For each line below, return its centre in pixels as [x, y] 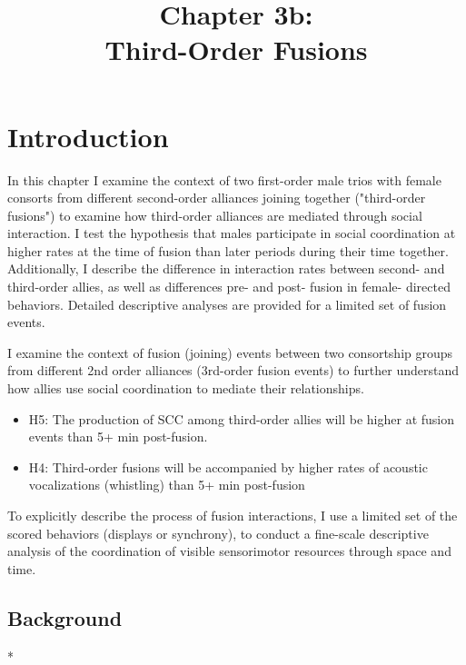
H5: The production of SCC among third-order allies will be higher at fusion [242, 418]
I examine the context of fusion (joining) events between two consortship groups [230, 352]
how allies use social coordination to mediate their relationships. [186, 388]
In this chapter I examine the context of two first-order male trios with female [224, 179]
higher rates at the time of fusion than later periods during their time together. [228, 250]
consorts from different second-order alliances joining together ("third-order [217, 198]
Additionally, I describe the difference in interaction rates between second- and [226, 268]
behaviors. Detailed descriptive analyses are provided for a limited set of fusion [227, 304]
